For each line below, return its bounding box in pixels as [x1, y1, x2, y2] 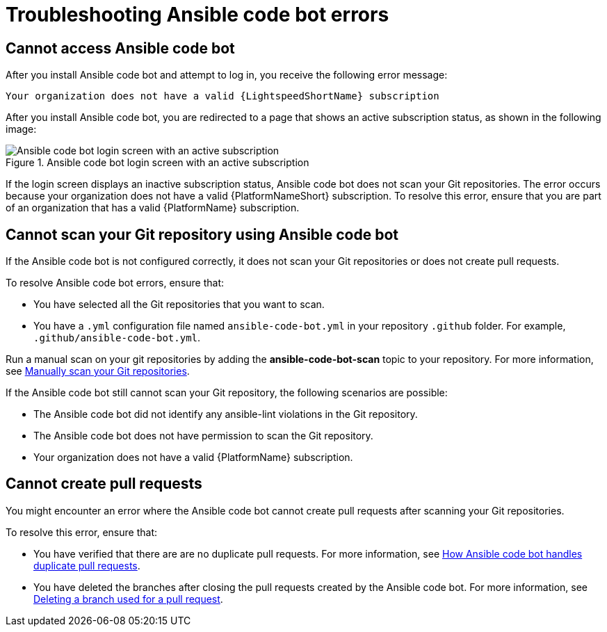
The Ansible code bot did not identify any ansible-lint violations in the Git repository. [33, 408, 418, 421]
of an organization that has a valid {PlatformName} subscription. [6, 202, 300, 214]
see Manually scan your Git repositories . [6, 365, 190, 378]
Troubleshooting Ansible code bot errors [6, 3, 389, 26]
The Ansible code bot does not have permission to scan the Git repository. [33, 430, 373, 442]
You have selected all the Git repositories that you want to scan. [33, 298, 325, 311]
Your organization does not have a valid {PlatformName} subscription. [33, 451, 353, 464]
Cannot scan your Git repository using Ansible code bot [6, 225, 399, 243]
